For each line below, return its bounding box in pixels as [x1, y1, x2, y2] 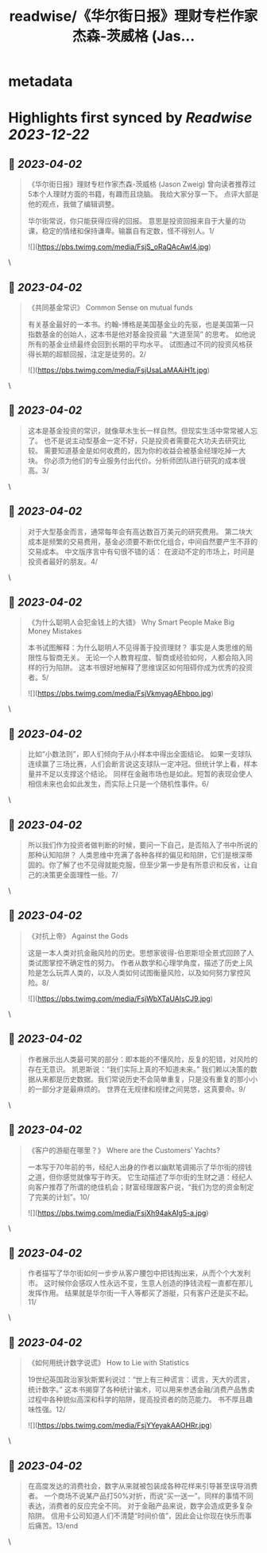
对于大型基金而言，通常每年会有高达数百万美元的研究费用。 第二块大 [27, 527, 253, 536]
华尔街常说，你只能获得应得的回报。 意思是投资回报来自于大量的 [27, 216, 239, 226]
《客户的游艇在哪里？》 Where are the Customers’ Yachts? [27, 1145, 221, 1154]
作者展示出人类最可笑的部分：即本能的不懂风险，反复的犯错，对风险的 [27, 1054, 258, 1064]
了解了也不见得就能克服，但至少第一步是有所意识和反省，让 [55, 860, 251, 870]
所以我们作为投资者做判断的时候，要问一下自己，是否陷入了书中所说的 [27, 840, 258, 850]
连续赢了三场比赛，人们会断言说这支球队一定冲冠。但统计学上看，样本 [27, 759, 258, 769]
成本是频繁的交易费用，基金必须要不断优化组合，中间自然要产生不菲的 [27, 536, 258, 546]
